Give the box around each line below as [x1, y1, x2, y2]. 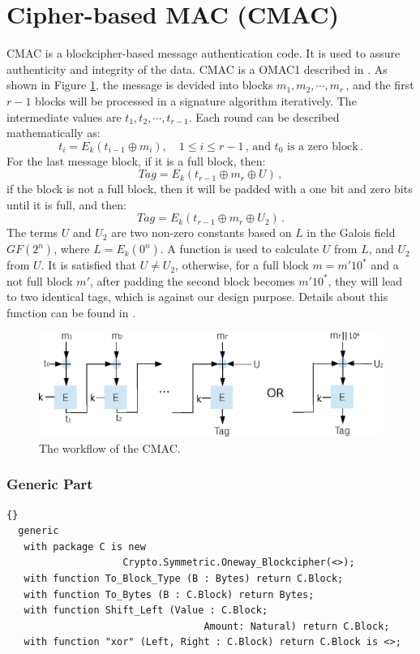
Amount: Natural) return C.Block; [204, 620, 390, 632]
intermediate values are [6, 108, 122, 125]
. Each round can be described [188, 108, 340, 125]
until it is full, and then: [6, 196, 126, 213]
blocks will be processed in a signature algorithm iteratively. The [35, 92, 357, 109]
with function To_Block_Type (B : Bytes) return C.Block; [24, 572, 344, 584]
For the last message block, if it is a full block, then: [6, 152, 266, 169]
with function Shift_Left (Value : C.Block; [24, 605, 268, 617]
